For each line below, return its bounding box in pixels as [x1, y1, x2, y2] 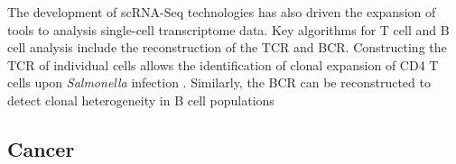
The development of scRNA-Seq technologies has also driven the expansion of [7, 3, 436, 21]
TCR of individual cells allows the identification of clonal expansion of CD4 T [7, 55, 439, 74]
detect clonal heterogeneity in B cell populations [7, 90, 275, 109]
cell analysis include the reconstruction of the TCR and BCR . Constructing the [7, 38, 447, 57]
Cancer [7, 134, 75, 162]
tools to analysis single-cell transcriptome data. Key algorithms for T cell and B [7, 20, 450, 39]
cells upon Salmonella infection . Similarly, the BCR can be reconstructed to [7, 73, 431, 92]
